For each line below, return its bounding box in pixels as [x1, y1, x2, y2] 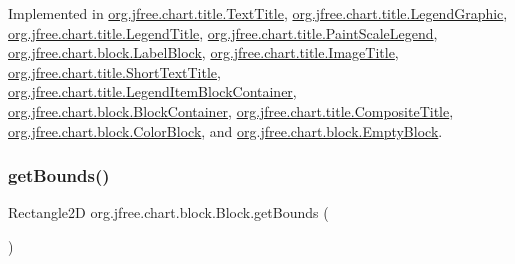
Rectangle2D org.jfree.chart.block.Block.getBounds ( [8, 202, 329, 223]
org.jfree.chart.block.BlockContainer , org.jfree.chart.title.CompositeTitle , [8, 100, 454, 121]
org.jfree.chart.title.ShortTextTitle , [8, 61, 221, 82]
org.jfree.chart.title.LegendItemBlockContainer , [8, 81, 297, 102]
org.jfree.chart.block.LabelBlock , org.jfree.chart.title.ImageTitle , [8, 42, 399, 63]
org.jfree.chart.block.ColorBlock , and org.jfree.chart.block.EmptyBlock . [8, 120, 443, 141]
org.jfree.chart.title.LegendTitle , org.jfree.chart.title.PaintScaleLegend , [8, 22, 438, 43]
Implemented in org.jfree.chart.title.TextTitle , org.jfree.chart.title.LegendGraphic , [8, 3, 508, 23]
